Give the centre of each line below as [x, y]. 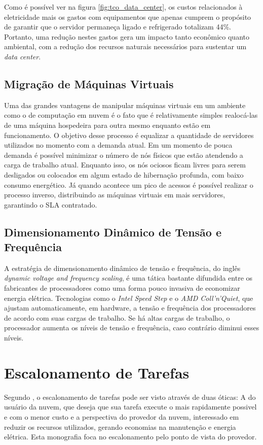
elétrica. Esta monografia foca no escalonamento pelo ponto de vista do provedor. [130, 437]
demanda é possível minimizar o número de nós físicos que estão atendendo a [124, 155]
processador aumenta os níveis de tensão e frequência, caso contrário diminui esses [132, 328]
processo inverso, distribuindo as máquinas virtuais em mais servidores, [115, 195]
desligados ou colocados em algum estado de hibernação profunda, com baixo [124, 174]
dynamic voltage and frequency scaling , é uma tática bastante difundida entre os [128, 278]
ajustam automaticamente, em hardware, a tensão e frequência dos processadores [130, 308]
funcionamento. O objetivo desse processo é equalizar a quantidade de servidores [129, 135]
